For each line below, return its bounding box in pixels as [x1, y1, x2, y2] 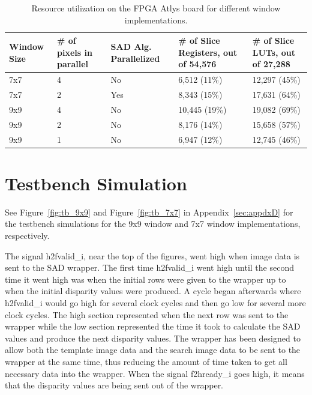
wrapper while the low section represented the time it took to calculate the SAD [5, 320, 301, 333]
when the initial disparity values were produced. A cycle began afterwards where [5, 285, 301, 297]
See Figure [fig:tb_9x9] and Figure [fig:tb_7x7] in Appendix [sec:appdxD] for [5, 205, 293, 218]
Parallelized [110, 52, 160, 64]
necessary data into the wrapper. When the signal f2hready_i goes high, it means [5, 367, 305, 379]
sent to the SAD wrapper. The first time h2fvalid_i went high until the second [5, 261, 294, 274]
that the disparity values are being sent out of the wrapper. [5, 379, 224, 391]
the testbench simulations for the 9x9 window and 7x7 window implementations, [5, 217, 301, 230]
